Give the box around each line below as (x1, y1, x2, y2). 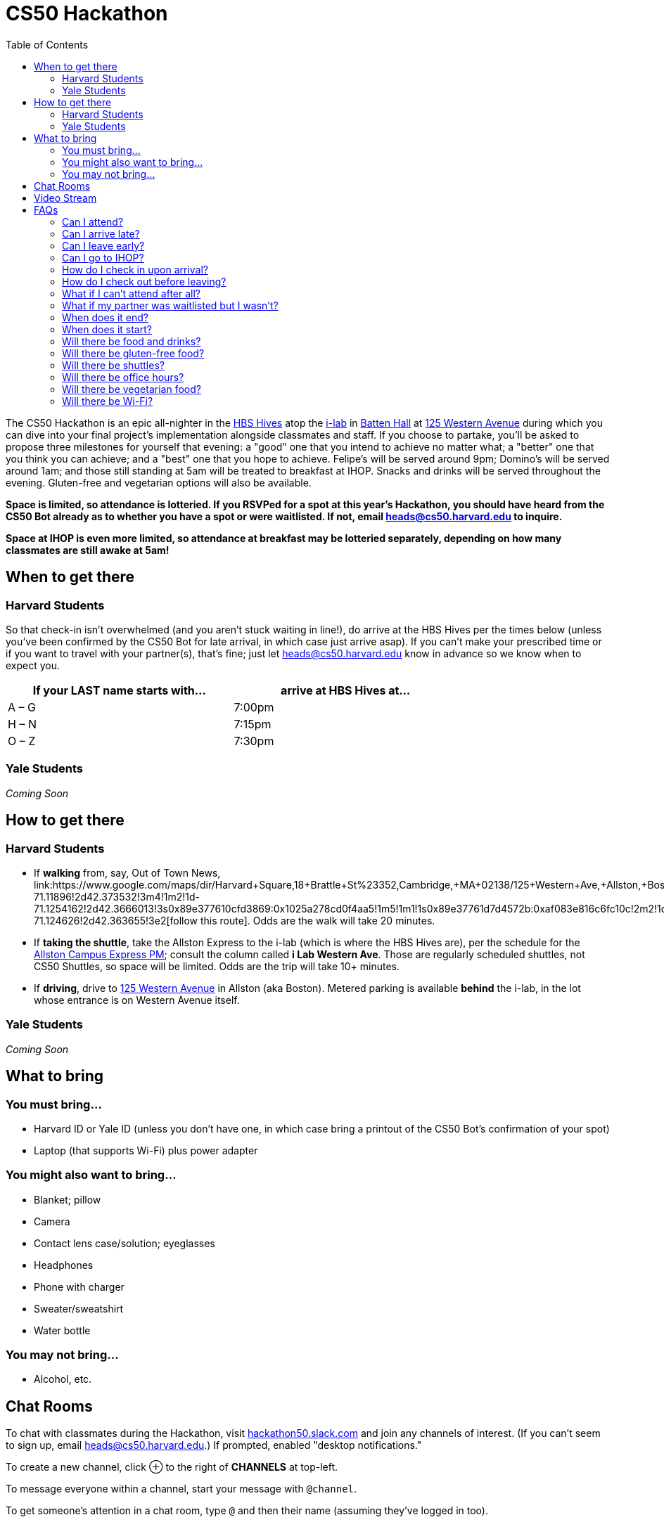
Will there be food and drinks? (62, 335, 201, 347)
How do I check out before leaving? (62, 275, 226, 288)
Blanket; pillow (34, 1193, 101, 1206)
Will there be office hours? (62, 370, 184, 383)
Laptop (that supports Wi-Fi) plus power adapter (34, 1144, 258, 1156)
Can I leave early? (62, 239, 145, 252)
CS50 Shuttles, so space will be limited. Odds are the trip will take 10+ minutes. (34, 960, 400, 972)
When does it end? (62, 311, 148, 323)
